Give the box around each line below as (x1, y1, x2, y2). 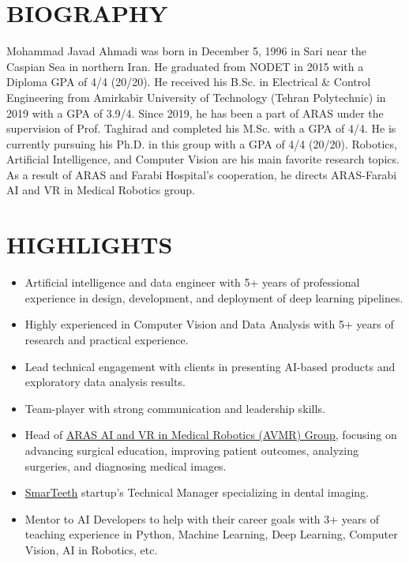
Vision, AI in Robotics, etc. (24, 541, 158, 557)
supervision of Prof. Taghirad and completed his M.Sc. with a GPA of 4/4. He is (6, 120, 396, 137)
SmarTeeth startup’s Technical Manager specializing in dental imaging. (24, 484, 369, 501)
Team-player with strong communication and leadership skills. (24, 400, 325, 416)
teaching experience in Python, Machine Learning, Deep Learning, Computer (24, 526, 398, 542)
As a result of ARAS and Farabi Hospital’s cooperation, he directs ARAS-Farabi (6, 166, 397, 182)
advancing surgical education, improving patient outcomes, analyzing (24, 441, 359, 458)
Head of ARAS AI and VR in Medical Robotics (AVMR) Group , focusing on (24, 426, 397, 443)
